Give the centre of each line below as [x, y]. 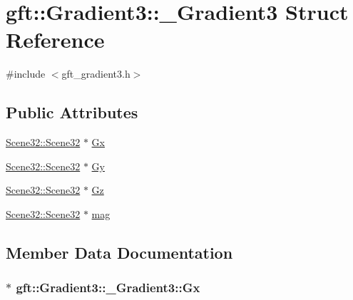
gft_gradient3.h [96, 74]
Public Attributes [72, 112]
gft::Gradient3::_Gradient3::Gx [108, 288]
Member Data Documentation [119, 252]
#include [26, 74]
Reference [55, 40]
